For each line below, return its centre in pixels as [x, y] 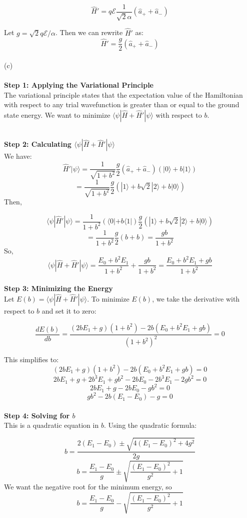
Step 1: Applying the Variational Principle [79, 85]
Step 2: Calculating [38, 144]
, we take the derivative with [196, 299]
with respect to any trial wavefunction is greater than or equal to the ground [122, 104]
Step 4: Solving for [37, 415]
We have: [18, 156]
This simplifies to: [31, 359]
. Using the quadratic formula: [150, 425]
